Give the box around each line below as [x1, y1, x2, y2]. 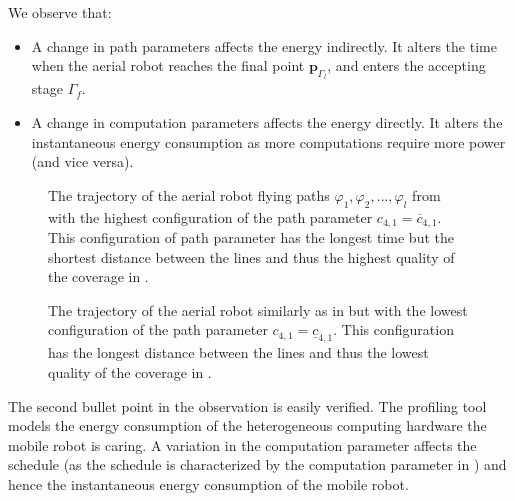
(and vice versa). [31, 151, 134, 172]
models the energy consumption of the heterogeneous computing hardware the [8, 415, 487, 436]
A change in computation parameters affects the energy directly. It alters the [31, 111, 503, 132]
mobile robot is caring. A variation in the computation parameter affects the [8, 434, 477, 455]
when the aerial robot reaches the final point [31, 55, 305, 76]
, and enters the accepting [327, 55, 486, 76]
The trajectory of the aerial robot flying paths [48, 184, 330, 205]
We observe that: [8, 2, 112, 22]
